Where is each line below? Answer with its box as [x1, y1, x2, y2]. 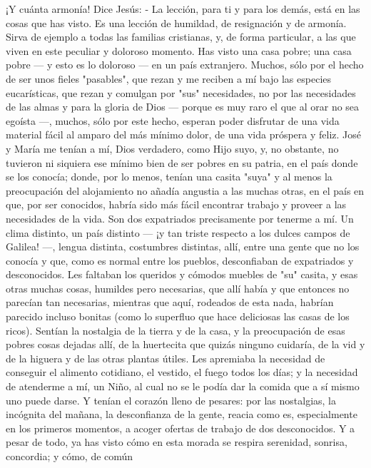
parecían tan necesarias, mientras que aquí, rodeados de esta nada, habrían [6, 295, 334, 310]
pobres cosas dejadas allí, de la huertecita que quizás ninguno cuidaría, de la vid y [6, 337, 365, 352]
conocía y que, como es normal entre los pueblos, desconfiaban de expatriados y [6, 253, 354, 268]
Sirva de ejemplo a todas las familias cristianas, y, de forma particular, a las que [6, 29, 356, 44]
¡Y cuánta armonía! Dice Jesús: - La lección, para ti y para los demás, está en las [6, 1, 360, 16]
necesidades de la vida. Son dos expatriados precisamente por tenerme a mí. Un [6, 210, 354, 225]
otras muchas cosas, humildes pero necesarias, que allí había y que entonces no [6, 280, 350, 295]
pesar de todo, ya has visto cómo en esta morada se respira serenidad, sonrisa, [6, 434, 347, 449]
